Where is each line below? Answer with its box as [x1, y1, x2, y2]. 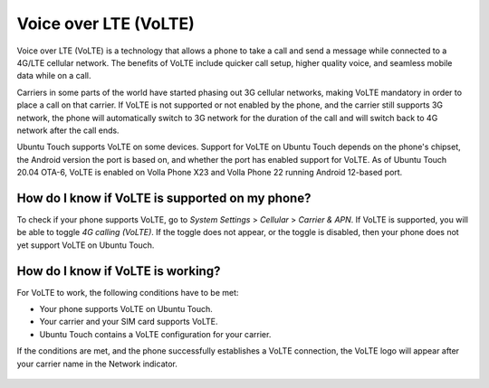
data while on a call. [16, 71, 91, 81]
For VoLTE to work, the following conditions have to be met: [16, 287, 239, 298]
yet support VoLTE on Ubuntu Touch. [16, 240, 155, 251]
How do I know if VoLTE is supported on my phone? [16, 190, 312, 205]
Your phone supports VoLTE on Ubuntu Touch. [39, 304, 213, 315]
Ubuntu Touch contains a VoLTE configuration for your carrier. [39, 328, 272, 339]
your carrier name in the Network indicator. [16, 358, 178, 369]
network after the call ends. [16, 125, 120, 136]
